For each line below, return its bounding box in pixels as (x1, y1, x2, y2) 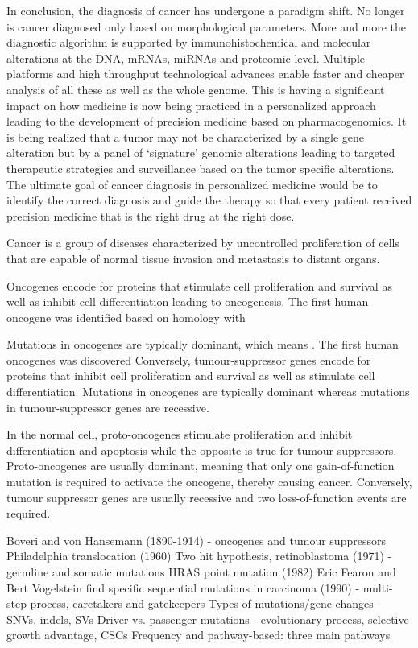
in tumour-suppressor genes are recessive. (6, 398, 209, 415)
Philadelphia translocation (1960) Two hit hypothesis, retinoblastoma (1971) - (6, 547, 392, 564)
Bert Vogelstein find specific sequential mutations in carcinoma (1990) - (6, 579, 360, 596)
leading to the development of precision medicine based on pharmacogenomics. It (6, 113, 407, 130)
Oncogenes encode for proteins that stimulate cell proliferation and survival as (6, 277, 392, 294)
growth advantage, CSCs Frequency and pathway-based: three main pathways (6, 626, 391, 643)
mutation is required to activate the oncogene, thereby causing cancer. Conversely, (6, 473, 412, 490)
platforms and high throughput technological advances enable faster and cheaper (6, 65, 404, 82)
